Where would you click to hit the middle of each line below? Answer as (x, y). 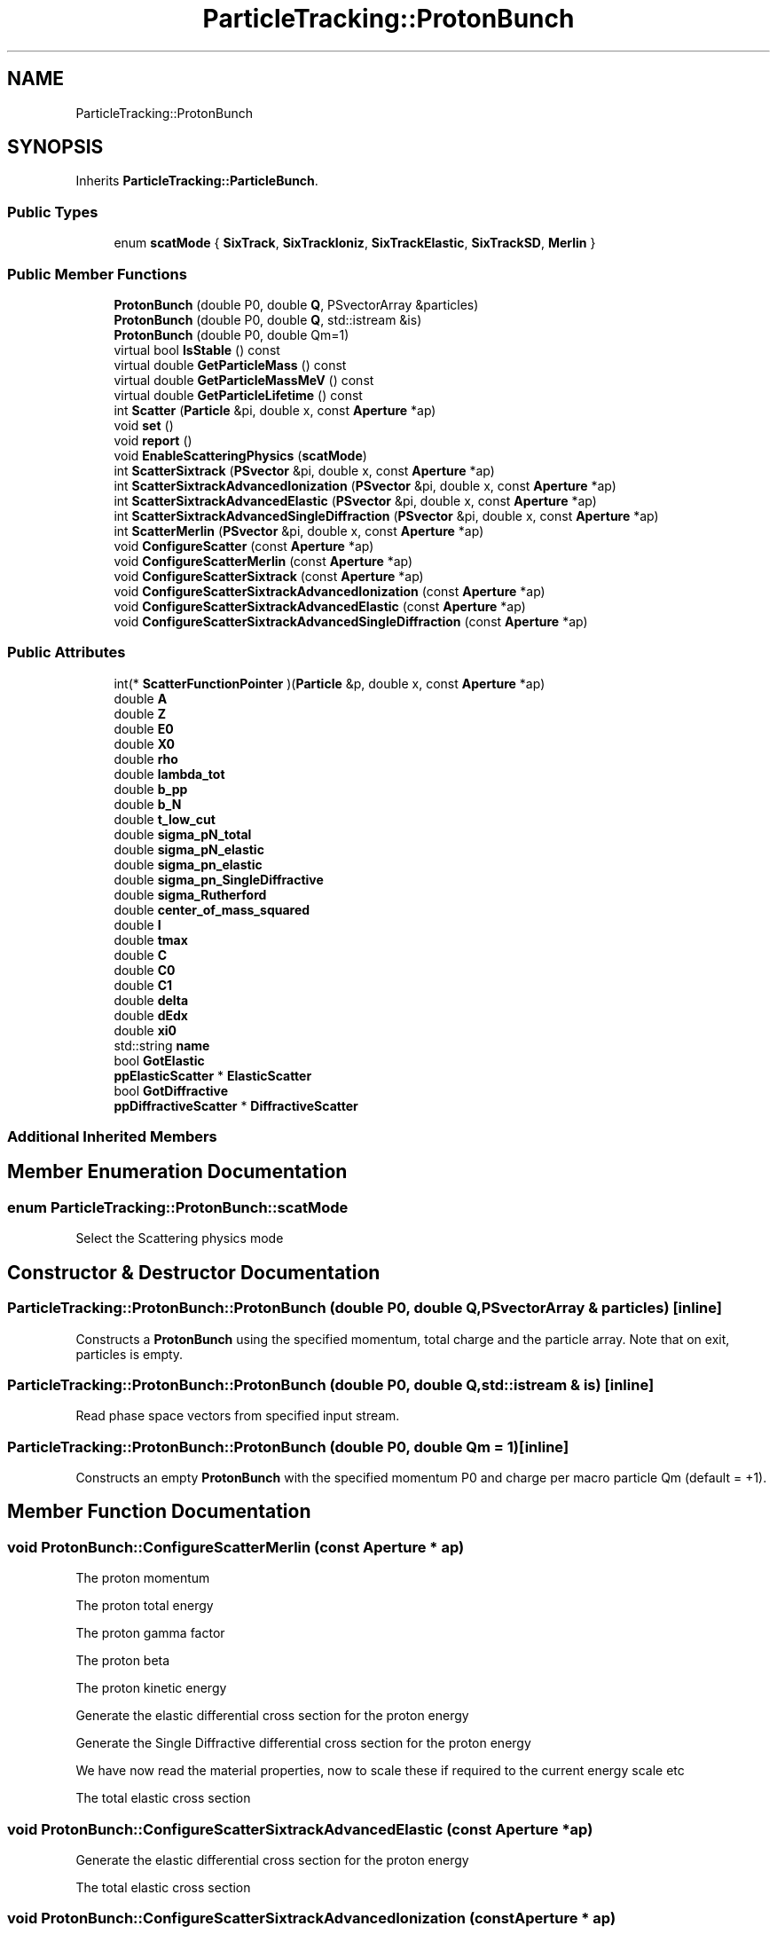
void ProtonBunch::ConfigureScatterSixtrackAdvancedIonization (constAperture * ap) (312, 1918)
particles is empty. (129, 1354)
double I (137, 924)
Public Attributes (67, 653)
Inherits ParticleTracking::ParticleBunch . (197, 181)
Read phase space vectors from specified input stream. (238, 1416)
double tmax (151, 939)
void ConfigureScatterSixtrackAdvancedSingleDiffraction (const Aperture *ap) (351, 621)
